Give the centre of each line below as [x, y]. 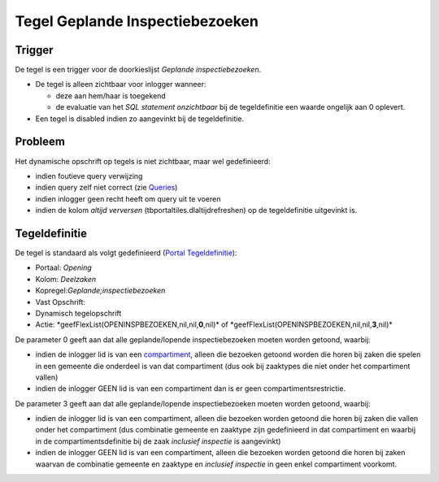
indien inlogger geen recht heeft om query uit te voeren [128, 198]
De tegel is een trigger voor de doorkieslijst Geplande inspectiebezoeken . [138, 70]
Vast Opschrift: [60, 302]
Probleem [40, 142]
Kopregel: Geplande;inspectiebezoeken [100, 291]
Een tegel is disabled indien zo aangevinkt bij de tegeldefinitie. [139, 119]
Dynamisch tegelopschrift [78, 313]
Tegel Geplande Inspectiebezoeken [137, 21]
